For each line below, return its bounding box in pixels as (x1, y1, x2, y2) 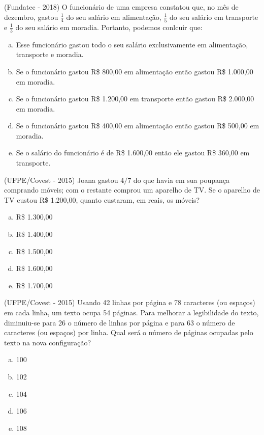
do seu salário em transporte (169, 11, 258, 22)
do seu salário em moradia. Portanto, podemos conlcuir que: (15, 21, 203, 32)
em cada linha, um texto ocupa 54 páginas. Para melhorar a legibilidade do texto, (4, 307, 259, 318)
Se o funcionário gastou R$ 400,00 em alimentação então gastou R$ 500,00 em (16, 120, 259, 131)
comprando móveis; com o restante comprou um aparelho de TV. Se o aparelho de (4, 184, 260, 195)
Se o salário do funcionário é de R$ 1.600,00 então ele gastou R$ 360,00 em (16, 147, 250, 158)
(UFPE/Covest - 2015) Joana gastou (4, 174, 118, 185)
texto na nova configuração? (4, 337, 91, 347)
